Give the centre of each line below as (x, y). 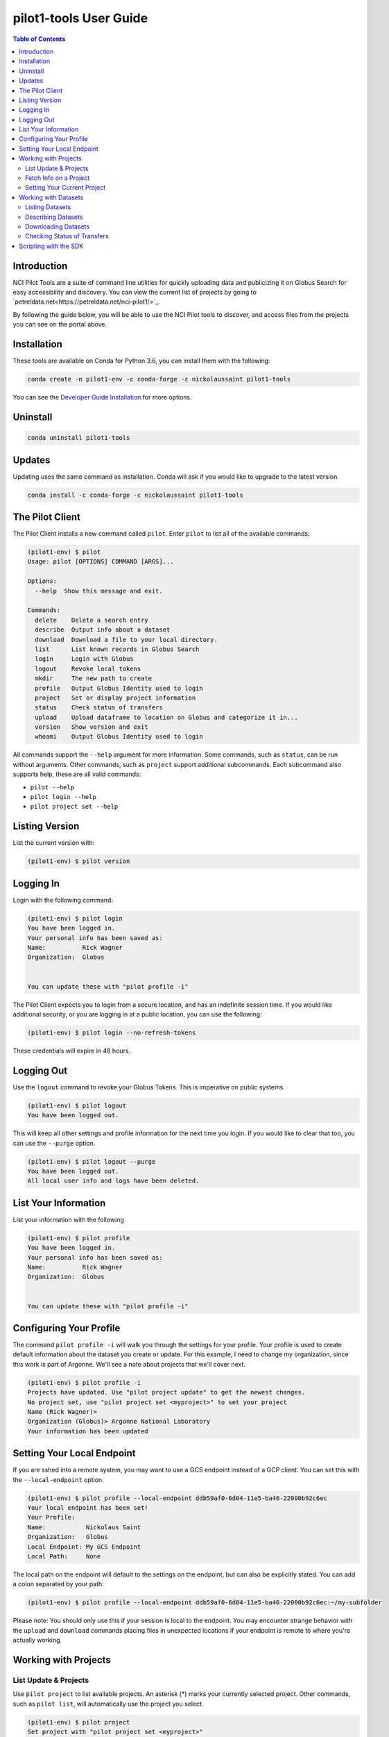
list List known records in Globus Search (117, 649)
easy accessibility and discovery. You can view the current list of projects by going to (135, 293)
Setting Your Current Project (66, 188)
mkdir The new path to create (94, 678)
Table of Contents (39, 39)
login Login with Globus (85, 659)
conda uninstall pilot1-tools (79, 438)
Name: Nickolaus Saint (84, 1527)
